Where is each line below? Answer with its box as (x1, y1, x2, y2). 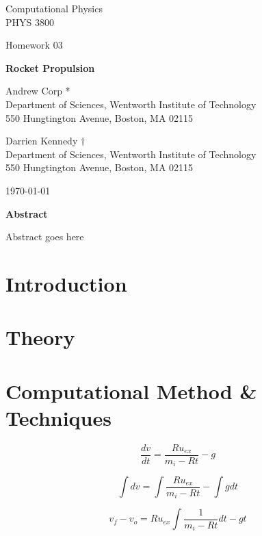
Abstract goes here (5, 229, 84, 244)
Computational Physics (5, 1, 103, 15)
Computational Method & (5, 377, 257, 405)
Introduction (5, 269, 127, 297)
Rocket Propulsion (5, 60, 95, 75)
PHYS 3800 (5, 14, 54, 29)
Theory (5, 323, 75, 351)
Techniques (5, 403, 112, 431)
